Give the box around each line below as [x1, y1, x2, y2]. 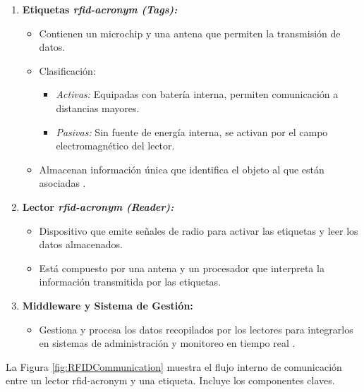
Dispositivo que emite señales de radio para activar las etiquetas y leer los [39, 223, 358, 238]
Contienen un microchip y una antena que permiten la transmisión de [39, 25, 341, 40]
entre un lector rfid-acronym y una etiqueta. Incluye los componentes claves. [6, 373, 335, 388]
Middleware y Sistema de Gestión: [22, 298, 193, 312]
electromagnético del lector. [56, 138, 175, 153]
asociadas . [39, 176, 86, 190]
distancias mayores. [56, 100, 140, 115]
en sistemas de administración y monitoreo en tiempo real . [39, 336, 296, 350]
